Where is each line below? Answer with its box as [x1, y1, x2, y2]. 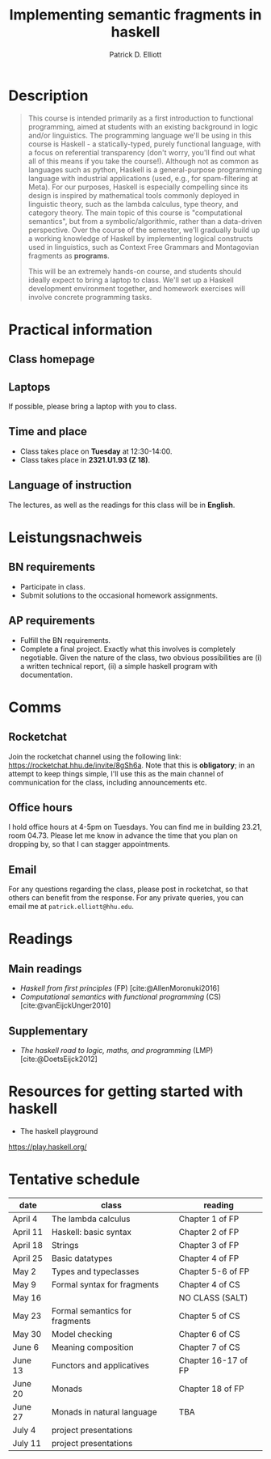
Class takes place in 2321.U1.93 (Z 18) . [19, 455, 151, 464]
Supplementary [8, 1024, 89, 1038]
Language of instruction [8, 479, 132, 493]
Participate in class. [19, 581, 86, 591]
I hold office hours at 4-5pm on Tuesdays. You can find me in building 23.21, [8, 823, 262, 832]
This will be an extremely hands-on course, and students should [27, 266, 242, 276]
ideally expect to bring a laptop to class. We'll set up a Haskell [27, 275, 234, 285]
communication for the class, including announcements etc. [8, 777, 207, 787]
